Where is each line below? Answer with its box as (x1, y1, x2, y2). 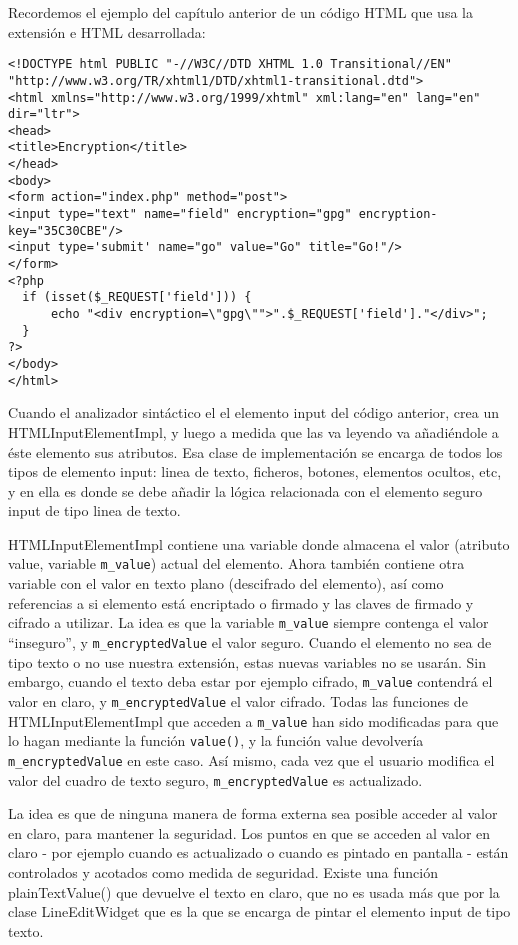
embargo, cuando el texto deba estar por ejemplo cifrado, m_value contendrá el (8, 671, 493, 692)
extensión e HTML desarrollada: (8, 21, 206, 42)
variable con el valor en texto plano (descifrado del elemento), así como (8, 573, 444, 594)
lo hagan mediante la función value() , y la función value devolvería (8, 730, 424, 751)
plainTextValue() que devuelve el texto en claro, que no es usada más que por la (8, 881, 500, 902)
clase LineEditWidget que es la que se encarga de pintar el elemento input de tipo (8, 901, 511, 922)
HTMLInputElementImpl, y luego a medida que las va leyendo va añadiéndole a (8, 421, 499, 442)
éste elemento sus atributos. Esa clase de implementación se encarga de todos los (8, 441, 503, 462)
